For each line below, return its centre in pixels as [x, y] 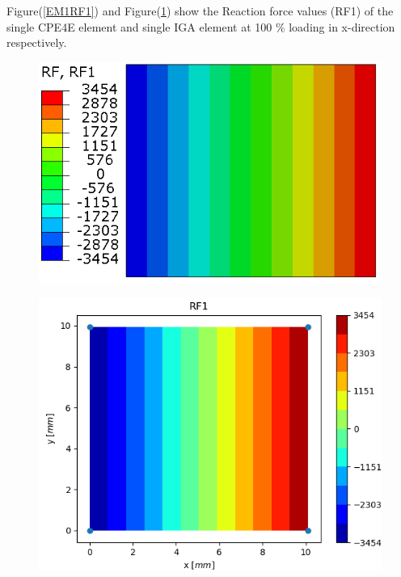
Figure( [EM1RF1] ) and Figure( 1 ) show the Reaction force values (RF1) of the [200, 11]
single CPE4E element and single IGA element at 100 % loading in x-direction [201, 26]
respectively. [37, 42]
